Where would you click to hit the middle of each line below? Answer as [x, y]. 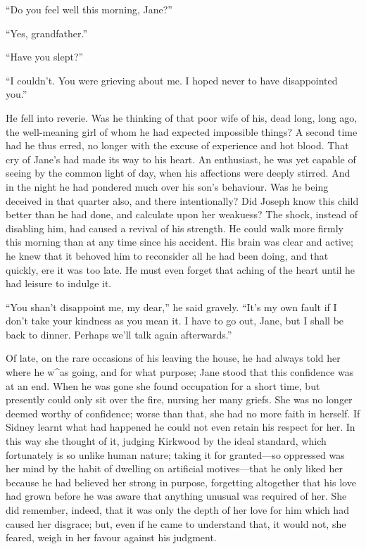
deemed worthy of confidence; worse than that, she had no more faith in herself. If [183, 413]
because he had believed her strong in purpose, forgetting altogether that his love [181, 482]
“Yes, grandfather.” [47, 33]
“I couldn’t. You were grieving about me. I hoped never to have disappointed [172, 80]
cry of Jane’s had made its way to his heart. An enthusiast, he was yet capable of [181, 159]
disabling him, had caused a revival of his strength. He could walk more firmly [175, 228]
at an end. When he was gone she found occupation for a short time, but [163, 385]
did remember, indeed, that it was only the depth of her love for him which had [177, 510]
